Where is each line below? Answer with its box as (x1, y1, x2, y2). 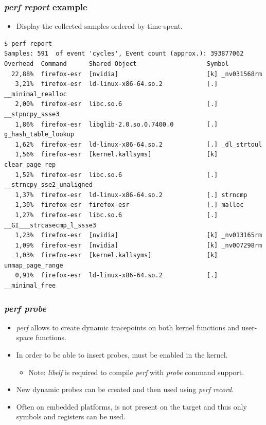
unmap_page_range (4, 261, 63, 269)
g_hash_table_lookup (4, 131, 75, 138)
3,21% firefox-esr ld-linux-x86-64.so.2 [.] (15, 80, 218, 88)
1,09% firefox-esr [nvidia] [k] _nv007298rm (15, 241, 262, 249)
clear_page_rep (4, 161, 56, 168)
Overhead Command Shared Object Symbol (4, 60, 229, 67)
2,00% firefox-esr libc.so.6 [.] (15, 100, 218, 108)
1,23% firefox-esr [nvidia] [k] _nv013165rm (15, 232, 262, 239)
